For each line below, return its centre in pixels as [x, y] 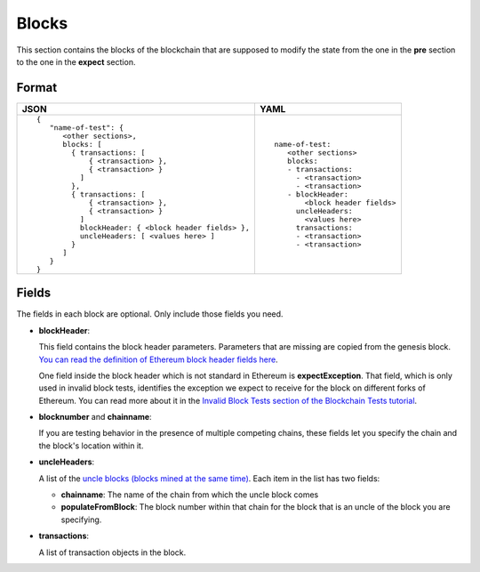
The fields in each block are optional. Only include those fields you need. [150, 314]
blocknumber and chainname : [95, 417]
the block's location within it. [91, 446]
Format [37, 88]
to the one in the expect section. [76, 61]
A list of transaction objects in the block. [112, 552]
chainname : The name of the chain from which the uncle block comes [190, 495]
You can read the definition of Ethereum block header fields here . [159, 359]
